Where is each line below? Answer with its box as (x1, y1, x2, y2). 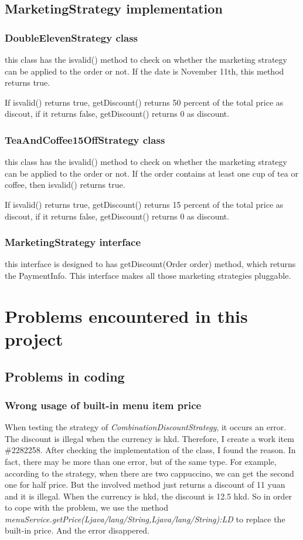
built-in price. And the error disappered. (5, 524, 149, 536)
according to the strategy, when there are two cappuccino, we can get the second (5, 467, 294, 479)
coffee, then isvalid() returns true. (5, 178, 125, 191)
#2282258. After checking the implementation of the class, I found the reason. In (5, 444, 296, 456)
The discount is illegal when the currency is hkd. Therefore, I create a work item (5, 432, 294, 444)
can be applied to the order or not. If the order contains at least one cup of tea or (5, 167, 298, 179)
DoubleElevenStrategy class (5, 30, 138, 45)
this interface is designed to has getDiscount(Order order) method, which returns (5, 258, 296, 270)
